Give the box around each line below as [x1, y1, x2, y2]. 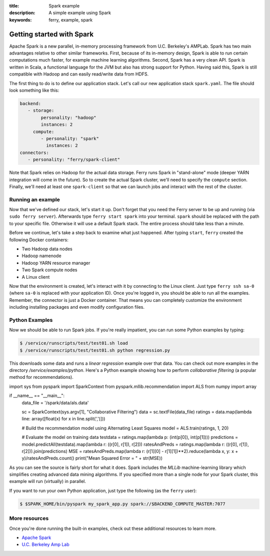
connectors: [19, 150, 49, 155]
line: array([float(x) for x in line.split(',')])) [21, 416, 105, 422]
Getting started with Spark [9, 30, 94, 39]
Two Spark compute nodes [21, 267, 77, 273]
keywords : [9, 17, 32, 23]
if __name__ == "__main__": [9, 393, 65, 399]
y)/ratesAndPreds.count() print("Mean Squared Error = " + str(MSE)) [21, 455, 162, 461]
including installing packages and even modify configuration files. [9, 304, 145, 310]
